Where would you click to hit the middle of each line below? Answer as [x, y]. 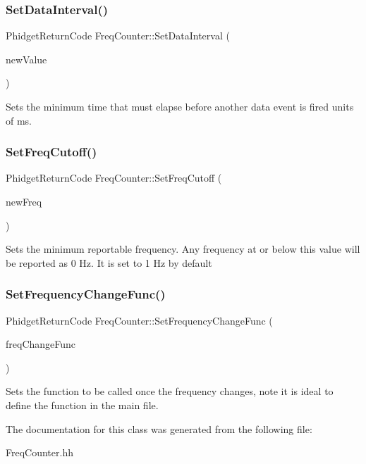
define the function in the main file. [82, 405]
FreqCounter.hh [39, 452]
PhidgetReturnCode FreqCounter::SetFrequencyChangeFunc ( [139, 320]
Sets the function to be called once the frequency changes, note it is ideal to [170, 391]
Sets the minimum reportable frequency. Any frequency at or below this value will [183, 249]
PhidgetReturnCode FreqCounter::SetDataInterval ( [118, 36]
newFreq [24, 201]
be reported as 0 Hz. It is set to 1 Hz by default [109, 262]
